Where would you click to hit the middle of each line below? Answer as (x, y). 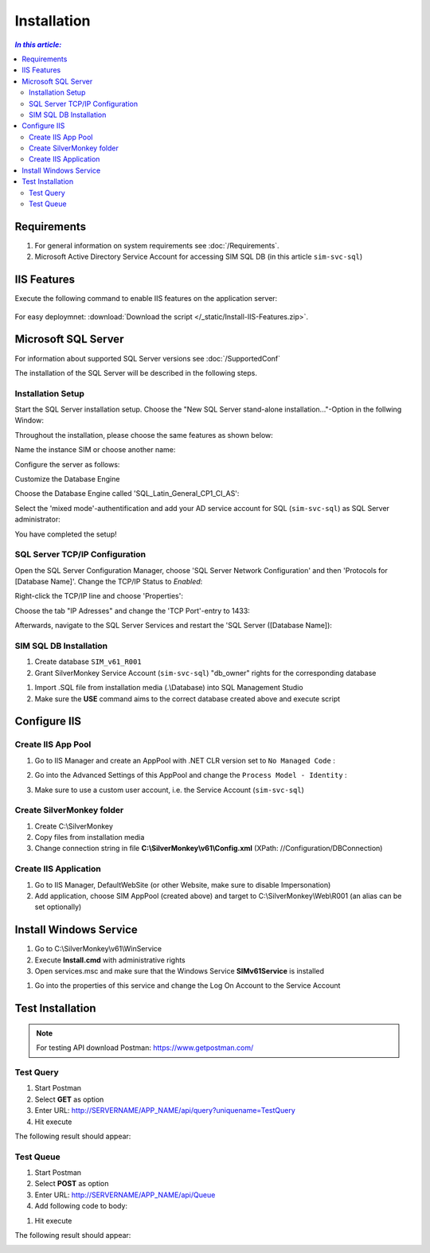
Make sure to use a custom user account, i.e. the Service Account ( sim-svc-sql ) (169, 790)
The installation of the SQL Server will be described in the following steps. (136, 373)
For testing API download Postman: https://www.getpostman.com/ (145, 1048)
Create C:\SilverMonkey (74, 826)
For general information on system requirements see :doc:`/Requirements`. (157, 245)
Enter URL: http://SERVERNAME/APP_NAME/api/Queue (125, 1195)
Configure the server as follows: (67, 464)
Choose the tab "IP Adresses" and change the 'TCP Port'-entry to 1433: (132, 611)
